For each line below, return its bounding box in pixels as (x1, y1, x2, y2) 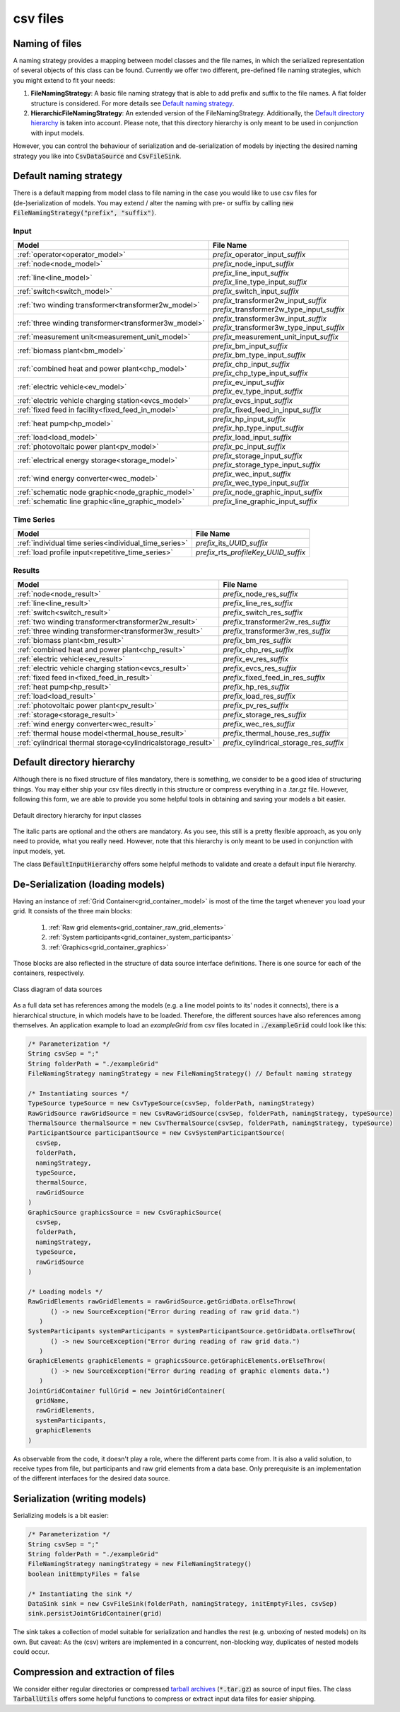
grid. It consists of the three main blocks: (13, 907, 132, 915)
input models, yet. (13, 847, 66, 855)
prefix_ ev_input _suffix (212, 377, 286, 387)
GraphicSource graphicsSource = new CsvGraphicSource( (28, 1208, 222, 1216)
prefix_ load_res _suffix (223, 691, 296, 701)
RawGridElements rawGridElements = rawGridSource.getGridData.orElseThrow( (28, 1298, 297, 1306)
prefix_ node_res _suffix (223, 588, 298, 598)
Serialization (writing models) (13, 1493, 146, 1505)
